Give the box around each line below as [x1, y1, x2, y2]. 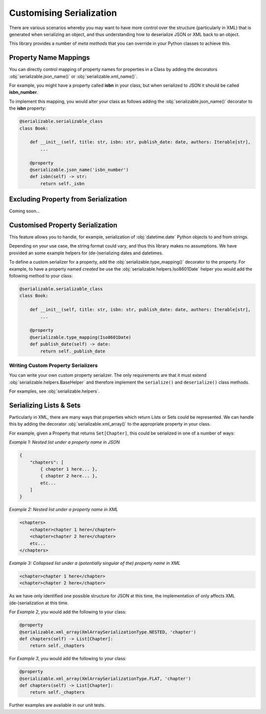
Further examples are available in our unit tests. [9, 702, 105, 708]
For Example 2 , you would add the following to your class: [9, 609, 127, 615]
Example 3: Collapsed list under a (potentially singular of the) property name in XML [9, 560, 181, 566]
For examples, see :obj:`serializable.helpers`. [9, 388, 100, 395]
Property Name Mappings [9, 53, 90, 62]
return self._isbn [40, 181, 85, 186]
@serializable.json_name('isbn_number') [30, 167, 129, 172]
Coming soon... [9, 208, 40, 214]
